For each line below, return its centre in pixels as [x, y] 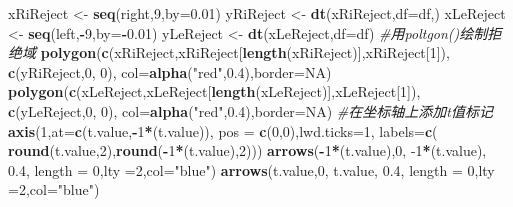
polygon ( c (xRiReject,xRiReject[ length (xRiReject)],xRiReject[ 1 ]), [245, 52]
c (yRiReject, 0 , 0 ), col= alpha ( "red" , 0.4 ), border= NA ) [170, 71]
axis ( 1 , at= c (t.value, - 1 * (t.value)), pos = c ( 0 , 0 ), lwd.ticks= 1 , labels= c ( [223, 130]
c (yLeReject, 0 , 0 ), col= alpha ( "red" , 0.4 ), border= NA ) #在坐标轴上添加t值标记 [250, 110]
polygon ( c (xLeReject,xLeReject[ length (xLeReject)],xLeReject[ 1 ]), [214, 91]
